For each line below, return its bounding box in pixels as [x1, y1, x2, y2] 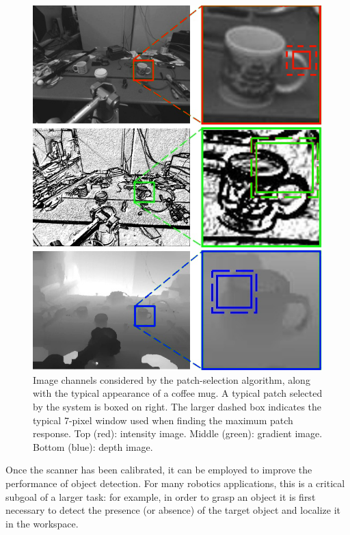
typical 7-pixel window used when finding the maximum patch [33, 413, 293, 427]
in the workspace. [5, 516, 79, 530]
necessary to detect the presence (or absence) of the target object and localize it [5, 503, 340, 517]
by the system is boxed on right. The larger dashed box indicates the [33, 400, 322, 413]
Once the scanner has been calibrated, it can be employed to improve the [5, 462, 312, 477]
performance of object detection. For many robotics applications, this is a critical [5, 475, 345, 490]
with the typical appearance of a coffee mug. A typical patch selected [33, 386, 323, 400]
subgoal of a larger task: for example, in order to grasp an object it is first [5, 489, 316, 504]
